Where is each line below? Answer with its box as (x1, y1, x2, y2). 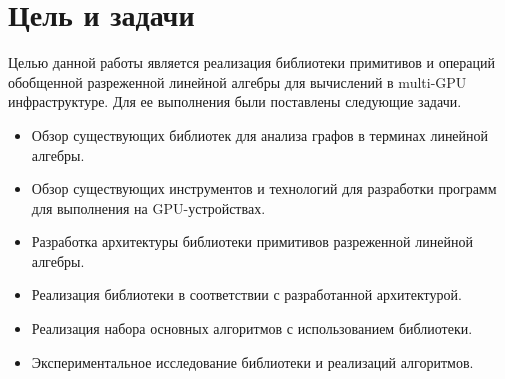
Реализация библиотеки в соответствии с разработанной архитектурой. (31, 284, 462, 305)
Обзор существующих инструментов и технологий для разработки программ (31, 178, 497, 199)
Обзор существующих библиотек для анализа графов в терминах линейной (31, 124, 489, 145)
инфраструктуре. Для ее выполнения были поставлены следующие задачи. (8, 91, 462, 112)
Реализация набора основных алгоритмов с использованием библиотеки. (31, 318, 473, 339)
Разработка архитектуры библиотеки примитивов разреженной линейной (31, 231, 473, 252)
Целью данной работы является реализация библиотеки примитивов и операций (8, 52, 496, 73)
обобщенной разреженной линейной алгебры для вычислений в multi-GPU (8, 71, 467, 92)
